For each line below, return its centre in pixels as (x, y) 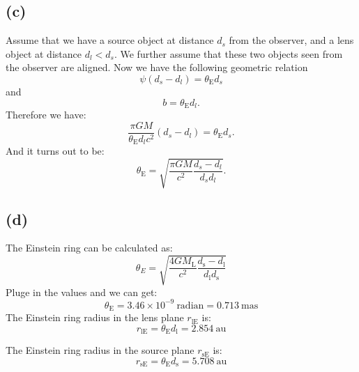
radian (190, 305)
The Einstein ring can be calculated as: (89, 248)
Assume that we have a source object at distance (110, 40)
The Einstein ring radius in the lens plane (95, 317)
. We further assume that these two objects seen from (228, 53)
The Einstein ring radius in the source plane (100, 350)
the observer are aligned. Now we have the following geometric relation (157, 67)
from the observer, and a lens (291, 40)
